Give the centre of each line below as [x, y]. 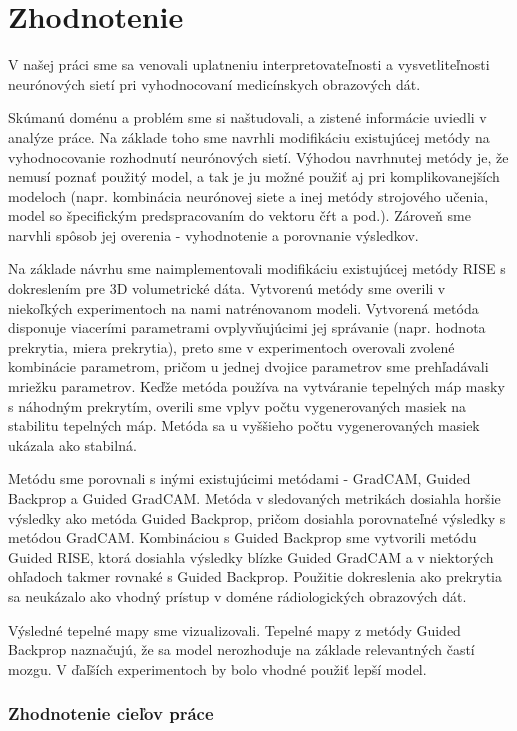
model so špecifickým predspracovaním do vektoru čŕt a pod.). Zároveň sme [239, 215]
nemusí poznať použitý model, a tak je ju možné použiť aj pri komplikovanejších [254, 176]
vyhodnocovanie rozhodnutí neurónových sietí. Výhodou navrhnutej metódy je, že [258, 156]
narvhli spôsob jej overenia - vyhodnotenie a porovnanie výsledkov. [213, 234]
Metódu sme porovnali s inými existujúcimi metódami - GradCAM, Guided [239, 478]
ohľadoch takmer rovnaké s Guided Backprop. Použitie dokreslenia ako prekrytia [255, 576]
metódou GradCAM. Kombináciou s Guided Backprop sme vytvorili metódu [242, 537]
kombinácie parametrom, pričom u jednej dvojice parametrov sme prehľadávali [248, 366]
